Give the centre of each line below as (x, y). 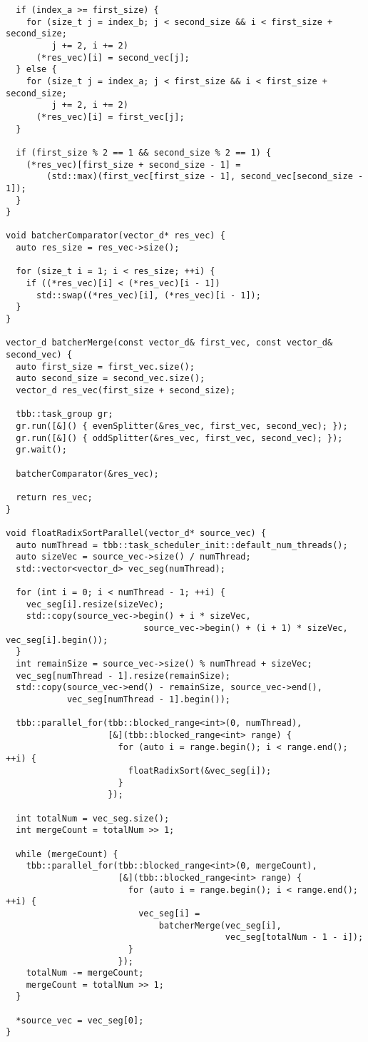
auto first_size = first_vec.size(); (105, 366)
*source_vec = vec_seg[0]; (80, 1020)
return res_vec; (54, 497)
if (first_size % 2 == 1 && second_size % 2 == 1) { (144, 152)
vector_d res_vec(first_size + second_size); (126, 390)
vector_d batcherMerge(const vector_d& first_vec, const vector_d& (169, 343)
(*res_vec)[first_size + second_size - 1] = (133, 165)
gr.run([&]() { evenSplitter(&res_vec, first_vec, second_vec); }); (182, 426)
